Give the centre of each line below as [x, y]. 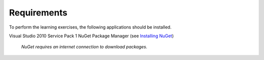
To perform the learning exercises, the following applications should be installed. [90, 27]
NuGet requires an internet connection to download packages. [84, 47]
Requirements [38, 13]
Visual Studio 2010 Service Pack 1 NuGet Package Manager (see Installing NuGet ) [91, 36]
